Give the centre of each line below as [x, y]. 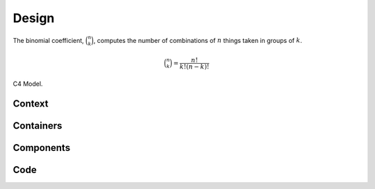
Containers [37, 126]
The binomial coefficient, [49, 40]
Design [34, 18]
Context [31, 103]
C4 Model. [28, 84]
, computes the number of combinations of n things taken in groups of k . [198, 40]
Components [42, 148]
